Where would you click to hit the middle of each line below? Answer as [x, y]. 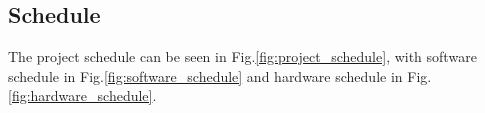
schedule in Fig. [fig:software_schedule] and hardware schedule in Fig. [220, 75]
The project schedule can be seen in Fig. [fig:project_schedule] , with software [242, 56]
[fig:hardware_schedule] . [82, 95]
